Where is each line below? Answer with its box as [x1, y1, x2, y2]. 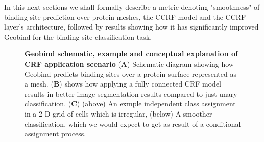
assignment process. [25, 128, 86, 139]
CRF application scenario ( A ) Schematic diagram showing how [25, 58, 234, 69]
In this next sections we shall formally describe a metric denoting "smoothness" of [4, 2, 260, 12]
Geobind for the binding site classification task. [4, 31, 152, 42]
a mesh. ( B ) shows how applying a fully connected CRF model [25, 78, 222, 89]
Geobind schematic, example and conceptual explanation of [25, 48, 238, 59]
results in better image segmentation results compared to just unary [25, 88, 237, 99]
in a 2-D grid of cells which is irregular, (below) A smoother [25, 108, 212, 119]
